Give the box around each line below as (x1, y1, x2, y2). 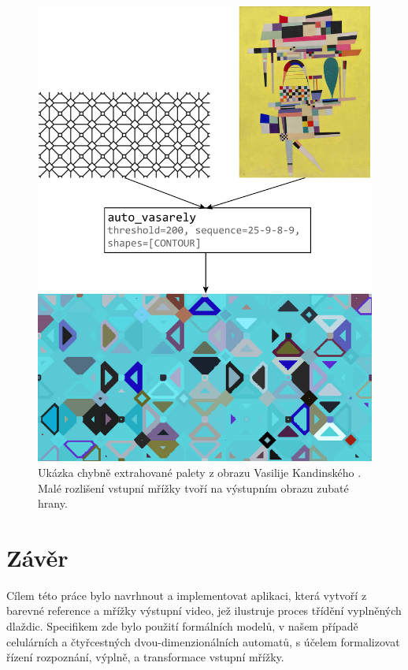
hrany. (38, 495, 68, 512)
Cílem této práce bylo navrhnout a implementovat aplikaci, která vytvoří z (6, 586, 367, 603)
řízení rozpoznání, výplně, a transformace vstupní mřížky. (6, 649, 284, 665)
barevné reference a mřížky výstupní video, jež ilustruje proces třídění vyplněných (6, 602, 402, 619)
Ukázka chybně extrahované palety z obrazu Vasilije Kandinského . (38, 463, 362, 480)
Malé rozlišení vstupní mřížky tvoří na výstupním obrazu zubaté (38, 479, 349, 496)
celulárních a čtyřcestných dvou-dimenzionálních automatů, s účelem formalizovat (6, 633, 400, 650)
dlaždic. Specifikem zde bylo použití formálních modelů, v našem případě (6, 618, 358, 635)
